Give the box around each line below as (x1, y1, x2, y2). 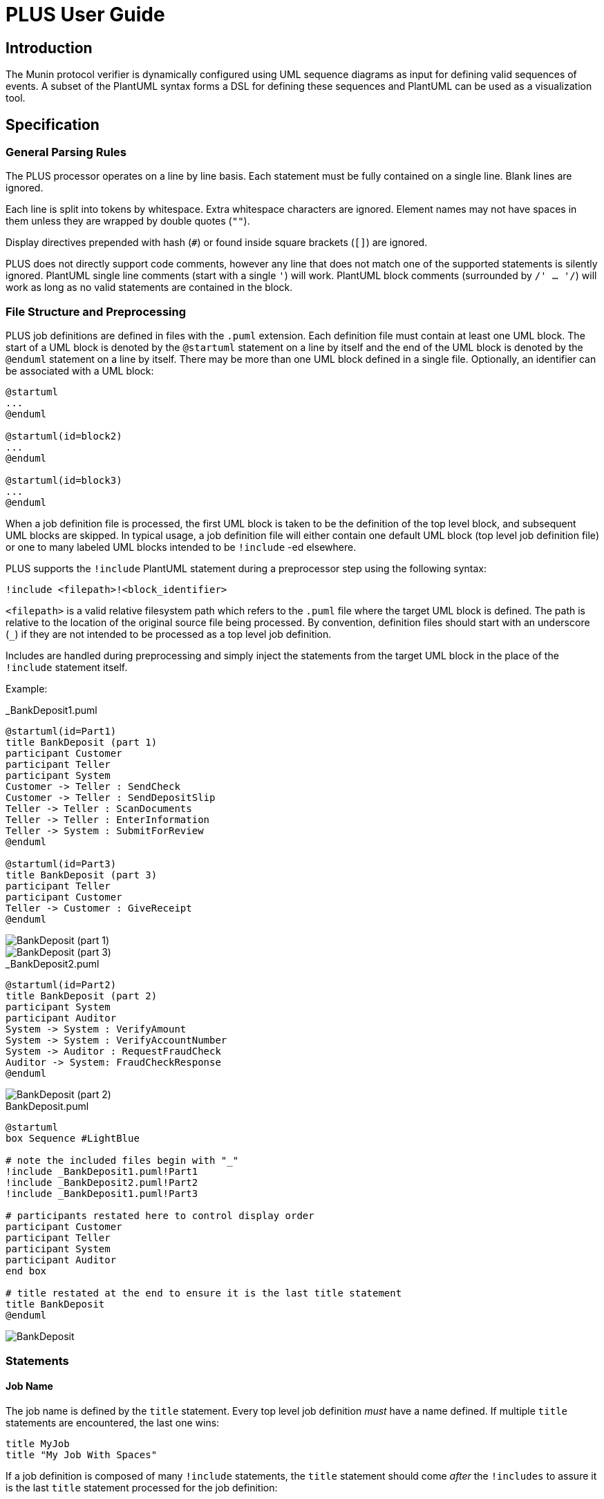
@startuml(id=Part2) (6, 979, 117, 991)
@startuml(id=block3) (6, 475, 122, 487)
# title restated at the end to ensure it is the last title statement (6, 1288, 402, 1299)
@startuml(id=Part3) (6, 858, 117, 870)
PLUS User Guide (6, 3, 165, 26)
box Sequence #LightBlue (6, 1133, 140, 1144)
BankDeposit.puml (6, 1100, 89, 1113)
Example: (6, 683, 48, 695)
